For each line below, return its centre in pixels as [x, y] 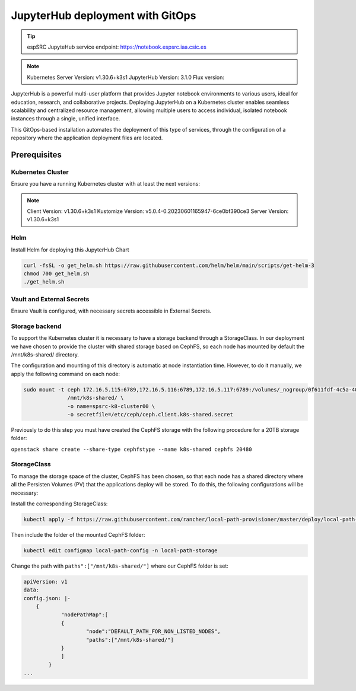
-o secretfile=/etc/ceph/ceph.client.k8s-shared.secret [150, 414]
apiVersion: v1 [45, 582]
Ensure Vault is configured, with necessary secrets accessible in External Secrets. [111, 311]
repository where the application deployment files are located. [87, 138]
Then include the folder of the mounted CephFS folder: [78, 534]
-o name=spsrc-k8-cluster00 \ [111, 406]
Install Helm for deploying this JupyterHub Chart [70, 250]
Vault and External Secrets [50, 299]
